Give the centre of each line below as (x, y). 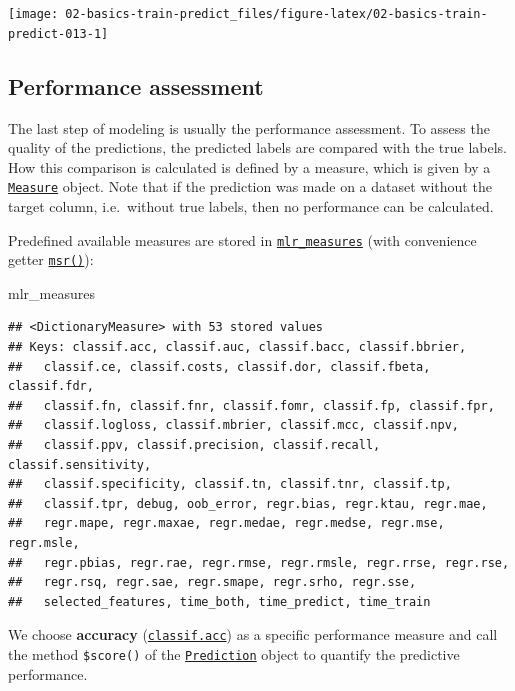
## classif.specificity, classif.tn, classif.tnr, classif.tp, (230, 484)
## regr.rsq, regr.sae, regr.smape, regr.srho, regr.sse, (212, 582)
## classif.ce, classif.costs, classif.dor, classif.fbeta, (219, 366)
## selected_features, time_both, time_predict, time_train (219, 601)
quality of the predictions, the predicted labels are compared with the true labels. (257, 147)
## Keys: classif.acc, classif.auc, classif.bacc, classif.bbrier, (237, 347)
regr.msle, (44, 542)
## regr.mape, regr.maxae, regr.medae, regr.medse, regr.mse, (226, 523)
